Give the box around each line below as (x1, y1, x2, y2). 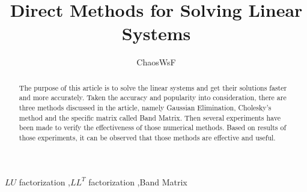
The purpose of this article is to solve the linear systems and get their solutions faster (19, 82, 287, 92)
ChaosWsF (136, 56, 176, 68)
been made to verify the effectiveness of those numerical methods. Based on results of (19, 122, 287, 133)
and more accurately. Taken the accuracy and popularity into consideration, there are (19, 92, 287, 103)
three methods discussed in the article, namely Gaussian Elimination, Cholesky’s (19, 103, 272, 113)
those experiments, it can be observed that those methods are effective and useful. (19, 132, 276, 142)
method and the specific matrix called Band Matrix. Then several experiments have (19, 112, 281, 122)
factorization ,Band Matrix (88, 175, 187, 188)
